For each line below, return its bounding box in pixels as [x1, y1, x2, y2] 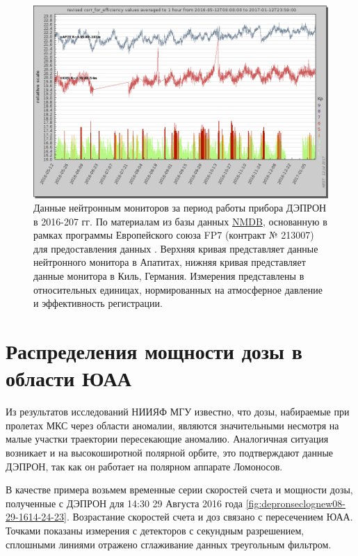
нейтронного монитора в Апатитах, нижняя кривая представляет [33, 255, 306, 269]
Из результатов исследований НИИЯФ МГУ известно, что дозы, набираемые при [6, 404, 350, 419]
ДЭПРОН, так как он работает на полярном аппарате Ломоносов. [6, 459, 283, 473]
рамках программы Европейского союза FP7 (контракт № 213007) [33, 228, 314, 242]
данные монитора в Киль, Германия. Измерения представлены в [33, 269, 304, 283]
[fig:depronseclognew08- [245, 495, 345, 510]
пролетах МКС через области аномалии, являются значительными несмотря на [6, 418, 339, 432]
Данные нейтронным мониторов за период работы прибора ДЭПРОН [33, 200, 327, 215]
